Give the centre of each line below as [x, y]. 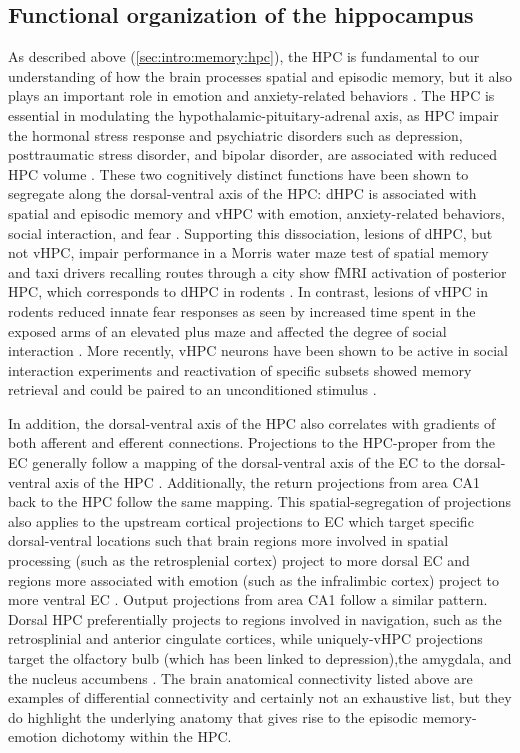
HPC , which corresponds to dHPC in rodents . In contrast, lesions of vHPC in [248, 291]
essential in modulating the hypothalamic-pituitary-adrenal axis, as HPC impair [253, 114]
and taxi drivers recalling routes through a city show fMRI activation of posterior [257, 271]
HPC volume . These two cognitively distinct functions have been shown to [238, 173]
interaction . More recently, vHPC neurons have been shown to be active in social [258, 350]
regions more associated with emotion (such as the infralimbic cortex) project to [253, 579]
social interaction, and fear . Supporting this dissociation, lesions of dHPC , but [250, 232]
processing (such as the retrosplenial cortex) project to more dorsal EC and [239, 560]
